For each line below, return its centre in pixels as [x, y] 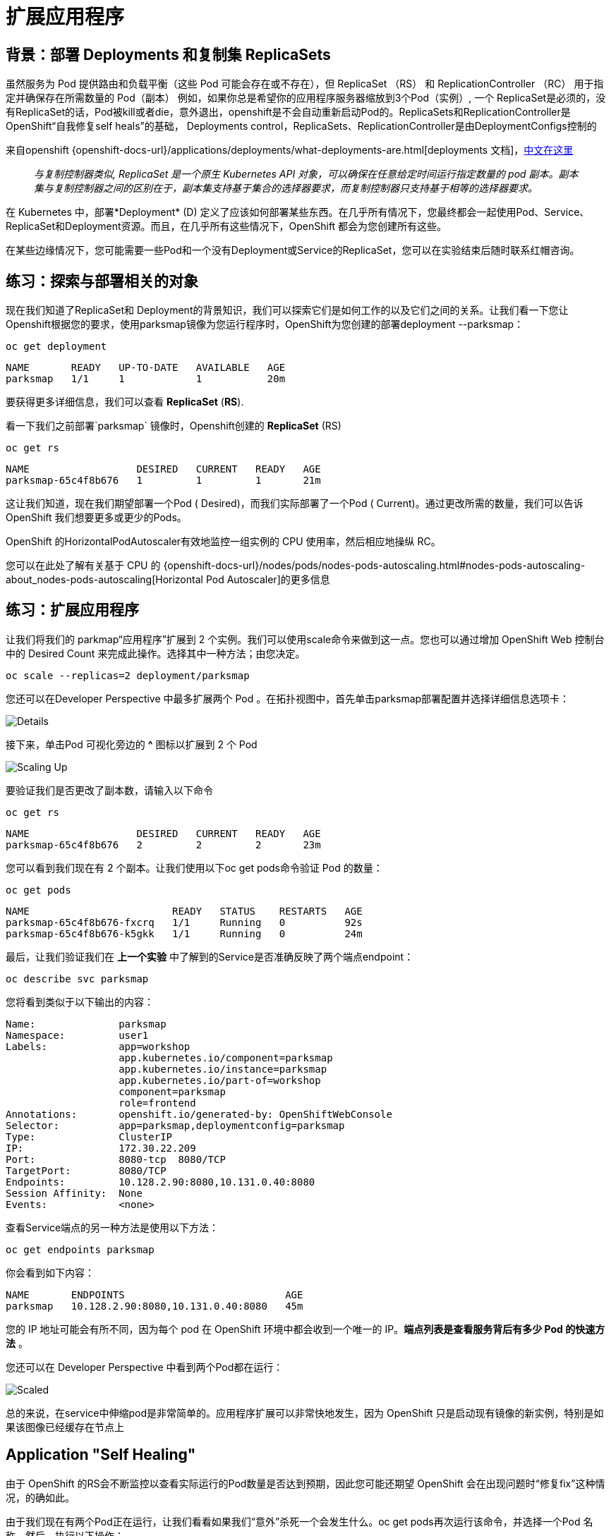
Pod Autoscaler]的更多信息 [268, 580]
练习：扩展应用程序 [72, 610]
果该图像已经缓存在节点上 [65, 1427]
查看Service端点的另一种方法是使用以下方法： [113, 1227]
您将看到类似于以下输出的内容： [80, 1001]
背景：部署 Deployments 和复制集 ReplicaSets [168, 54]
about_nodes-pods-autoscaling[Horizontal [104, 580]
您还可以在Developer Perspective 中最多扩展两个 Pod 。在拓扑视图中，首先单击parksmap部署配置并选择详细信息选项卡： [288, 698]
